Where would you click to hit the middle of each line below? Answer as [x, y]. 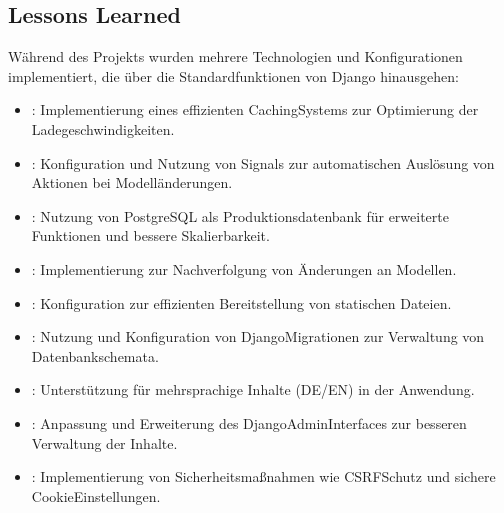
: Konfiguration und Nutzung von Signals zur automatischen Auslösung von [263, 162]
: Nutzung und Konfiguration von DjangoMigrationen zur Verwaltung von [258, 336]
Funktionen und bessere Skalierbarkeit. [150, 235]
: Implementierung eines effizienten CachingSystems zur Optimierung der [255, 109]
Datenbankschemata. [95, 355]
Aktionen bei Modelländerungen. [132, 182]
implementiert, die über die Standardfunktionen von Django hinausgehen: [233, 75]
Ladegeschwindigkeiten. [103, 128]
